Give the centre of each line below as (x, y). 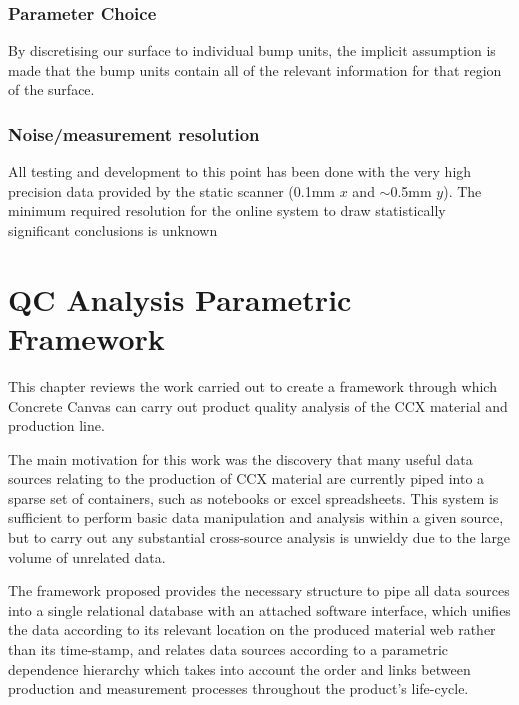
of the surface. (51, 89)
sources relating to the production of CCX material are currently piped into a (246, 478)
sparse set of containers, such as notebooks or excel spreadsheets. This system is (253, 497)
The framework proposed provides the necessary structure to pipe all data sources (259, 590)
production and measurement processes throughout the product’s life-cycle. (238, 688)
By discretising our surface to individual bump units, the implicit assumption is (252, 50)
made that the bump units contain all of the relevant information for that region (255, 69)
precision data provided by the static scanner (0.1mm (172, 190)
